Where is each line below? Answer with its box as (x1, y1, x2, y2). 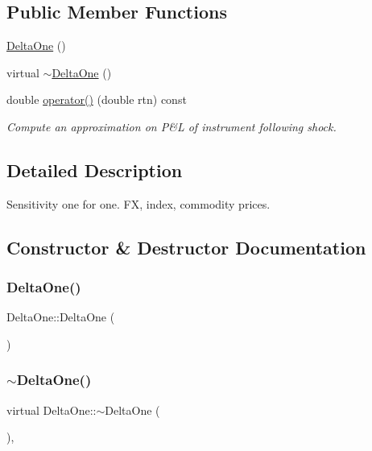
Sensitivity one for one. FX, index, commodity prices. (6, 195, 271, 212)
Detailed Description (6, 157, 183, 182)
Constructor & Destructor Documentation (6, 234, 366, 259)
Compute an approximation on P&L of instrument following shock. (6, 118, 337, 134)
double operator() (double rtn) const (6, 91, 187, 108)
